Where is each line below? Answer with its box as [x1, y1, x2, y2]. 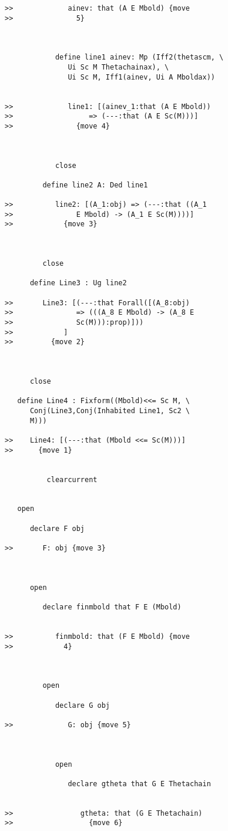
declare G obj [55, 701, 110, 710]
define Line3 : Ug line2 [29, 279, 127, 288]
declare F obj [29, 524, 85, 533]
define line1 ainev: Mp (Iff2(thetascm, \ [55, 53, 224, 62]
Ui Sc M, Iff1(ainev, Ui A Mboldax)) [68, 72, 215, 81]
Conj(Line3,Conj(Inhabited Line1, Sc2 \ [29, 406, 190, 415]
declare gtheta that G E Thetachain [68, 779, 211, 788]
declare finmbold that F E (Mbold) [42, 603, 182, 612]
